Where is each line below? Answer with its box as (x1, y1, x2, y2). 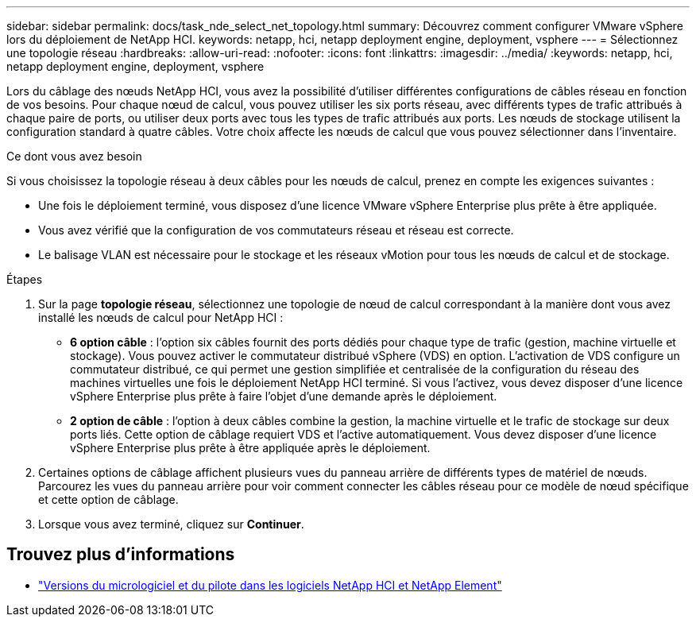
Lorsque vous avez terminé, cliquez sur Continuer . (38, 517, 304, 531)
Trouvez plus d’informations (6, 544, 235, 565)
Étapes (6, 273, 43, 286)
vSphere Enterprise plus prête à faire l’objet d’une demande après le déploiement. (70, 389, 497, 403)
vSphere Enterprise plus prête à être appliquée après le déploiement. (70, 441, 431, 455)
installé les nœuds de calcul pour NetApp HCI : (38, 311, 284, 324)
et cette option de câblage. (38, 493, 179, 506)
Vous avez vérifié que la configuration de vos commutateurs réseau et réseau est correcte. (38, 223, 514, 237)
